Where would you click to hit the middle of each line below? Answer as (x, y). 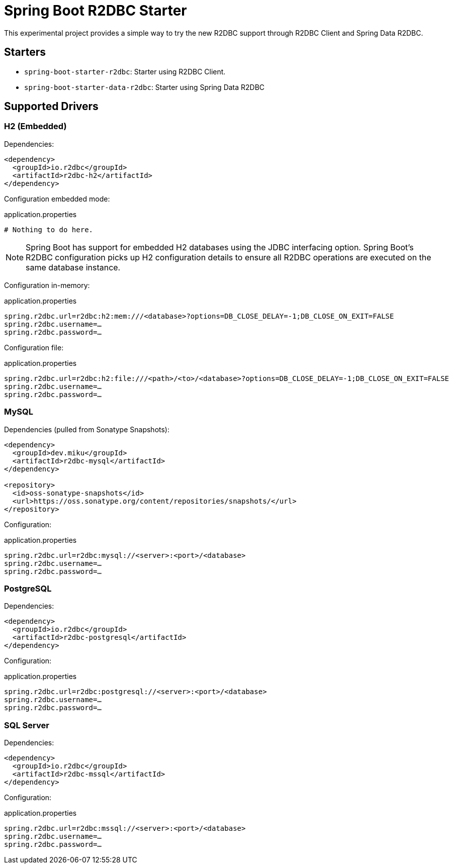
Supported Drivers (51, 107)
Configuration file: (34, 347)
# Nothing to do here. (49, 229)
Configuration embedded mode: (57, 199)
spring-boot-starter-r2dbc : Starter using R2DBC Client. (125, 71)
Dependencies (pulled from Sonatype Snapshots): (87, 429)
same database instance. (73, 267)
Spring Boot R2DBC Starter (96, 11)
